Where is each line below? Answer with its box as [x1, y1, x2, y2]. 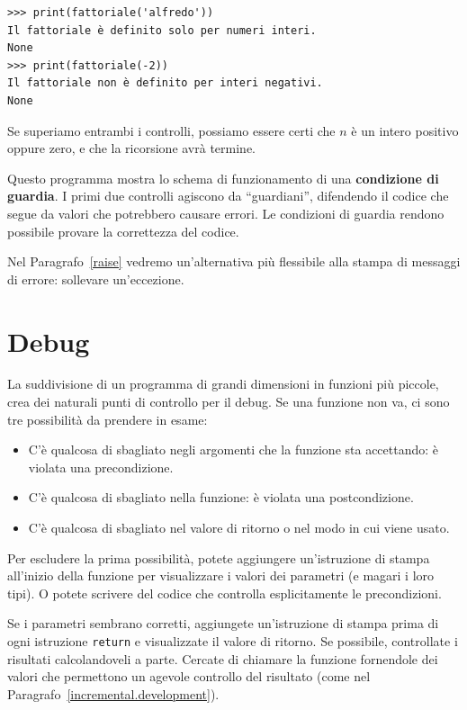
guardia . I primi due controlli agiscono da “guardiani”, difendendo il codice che [7, 186, 449, 205]
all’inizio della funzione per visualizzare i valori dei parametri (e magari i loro [7, 566, 435, 585]
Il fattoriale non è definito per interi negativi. [7, 76, 323, 90]
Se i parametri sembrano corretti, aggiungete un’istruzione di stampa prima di [7, 614, 439, 633]
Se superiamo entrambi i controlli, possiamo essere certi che [7, 121, 336, 139]
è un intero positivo [351, 121, 459, 139]
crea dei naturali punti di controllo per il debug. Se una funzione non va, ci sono [7, 392, 450, 411]
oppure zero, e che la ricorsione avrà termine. [7, 139, 256, 157]
